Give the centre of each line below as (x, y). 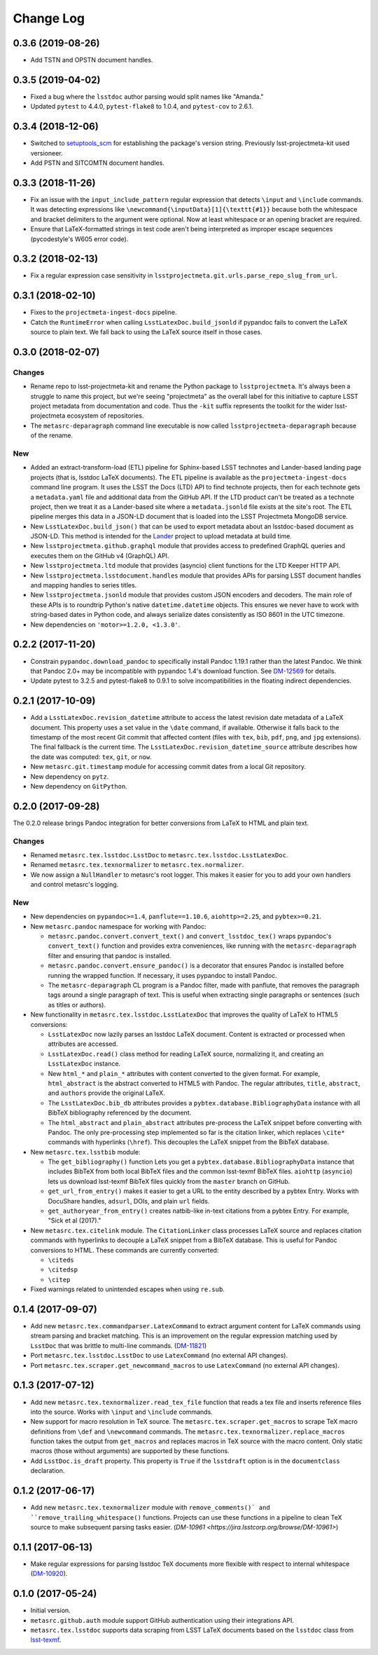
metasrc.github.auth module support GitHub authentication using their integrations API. (162, 1620)
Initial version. (51, 1610)
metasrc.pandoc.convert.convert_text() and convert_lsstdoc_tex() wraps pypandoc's (190, 937)
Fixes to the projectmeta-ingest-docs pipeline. (104, 313)
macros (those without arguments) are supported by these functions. (130, 1451)
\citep (59, 1280)
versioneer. (47, 153)
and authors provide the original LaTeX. (106, 1093)
